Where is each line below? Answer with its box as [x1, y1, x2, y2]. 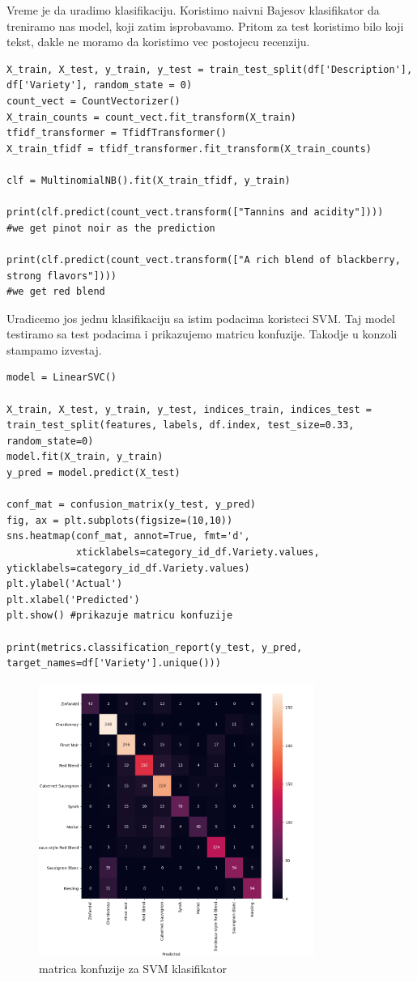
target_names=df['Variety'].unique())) [6, 657, 221, 670]
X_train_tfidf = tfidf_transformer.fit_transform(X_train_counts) [6, 142, 372, 155]
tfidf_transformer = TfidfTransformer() [6, 127, 228, 139]
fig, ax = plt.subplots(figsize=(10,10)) [6, 514, 233, 526]
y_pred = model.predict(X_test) [6, 467, 181, 479]
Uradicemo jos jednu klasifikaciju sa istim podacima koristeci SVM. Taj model [6, 309, 395, 326]
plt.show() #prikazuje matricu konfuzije [6, 610, 233, 622]
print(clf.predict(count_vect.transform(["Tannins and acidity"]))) [6, 206, 384, 219]
